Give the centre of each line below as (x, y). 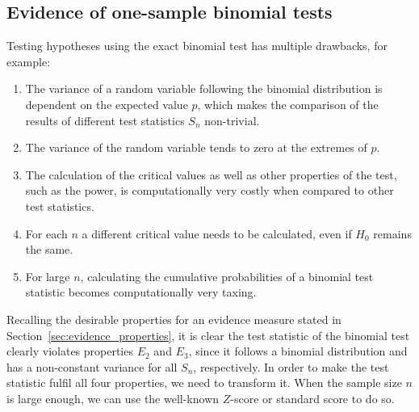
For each (46, 233)
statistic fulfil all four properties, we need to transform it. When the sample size (204, 383)
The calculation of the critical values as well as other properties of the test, (211, 174)
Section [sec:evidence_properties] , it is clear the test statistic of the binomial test (208, 335)
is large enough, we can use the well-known (113, 398)
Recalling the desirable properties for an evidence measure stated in (174, 319)
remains (392, 233)
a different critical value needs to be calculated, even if (217, 233)
